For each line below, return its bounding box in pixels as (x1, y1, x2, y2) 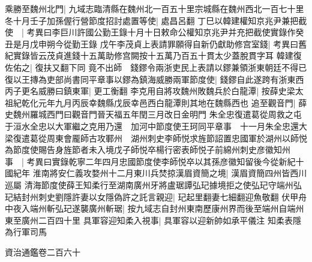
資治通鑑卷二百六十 (5, 245, 80, 258)
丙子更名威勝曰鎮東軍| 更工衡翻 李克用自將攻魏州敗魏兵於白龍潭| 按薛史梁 (5, 85, 295, 97)
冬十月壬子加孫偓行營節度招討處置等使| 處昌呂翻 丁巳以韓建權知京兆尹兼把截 (5, 14, 307, 26)
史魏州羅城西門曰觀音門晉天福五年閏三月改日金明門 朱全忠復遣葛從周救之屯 (5, 108, 302, 121)
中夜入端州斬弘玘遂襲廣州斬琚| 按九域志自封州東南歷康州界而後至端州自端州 (5, 202, 304, 215)
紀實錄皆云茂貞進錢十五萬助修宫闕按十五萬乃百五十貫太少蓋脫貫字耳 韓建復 (5, 49, 302, 62)
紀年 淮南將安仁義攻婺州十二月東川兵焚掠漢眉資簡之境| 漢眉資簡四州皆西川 (13, 167, 307, 179)
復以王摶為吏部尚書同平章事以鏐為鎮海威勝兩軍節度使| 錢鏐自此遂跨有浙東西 (5, 73, 304, 85)
